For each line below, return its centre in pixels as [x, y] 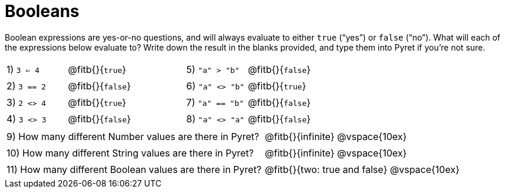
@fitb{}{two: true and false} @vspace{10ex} [362, 169]
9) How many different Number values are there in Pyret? [133, 136]
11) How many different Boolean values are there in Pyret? [134, 169]
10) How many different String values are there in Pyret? [130, 153]
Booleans [42, 11]
